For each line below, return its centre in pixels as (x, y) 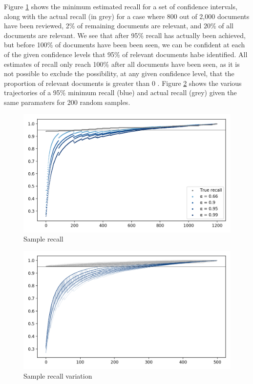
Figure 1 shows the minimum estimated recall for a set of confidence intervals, (121, 6)
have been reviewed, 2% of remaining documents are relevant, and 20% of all (119, 26)
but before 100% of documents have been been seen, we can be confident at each (125, 45)
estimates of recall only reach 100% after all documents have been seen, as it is (122, 64)
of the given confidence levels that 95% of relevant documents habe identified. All (126, 54)
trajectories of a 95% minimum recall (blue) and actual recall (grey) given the (120, 92)
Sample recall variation (58, 375)
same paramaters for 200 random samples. (67, 102)
